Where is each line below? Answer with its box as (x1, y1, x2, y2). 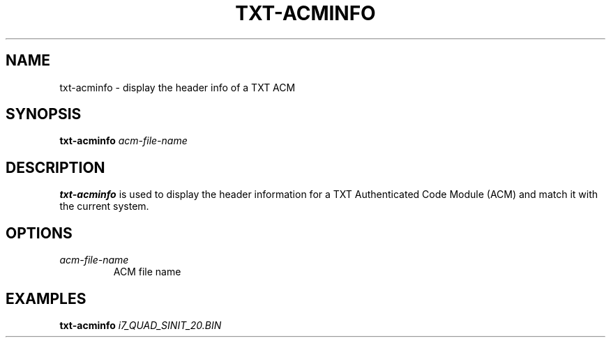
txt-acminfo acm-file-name (59, 135, 188, 147)
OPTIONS (6, 224, 73, 242)
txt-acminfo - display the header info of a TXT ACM (59, 81, 296, 93)
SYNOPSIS (6, 105, 82, 123)
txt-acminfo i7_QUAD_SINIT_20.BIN (59, 319, 222, 331)
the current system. (59, 200, 149, 213)
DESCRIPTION (6, 158, 105, 176)
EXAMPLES (6, 289, 86, 307)
